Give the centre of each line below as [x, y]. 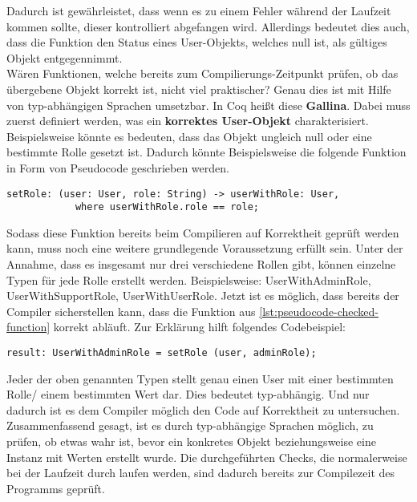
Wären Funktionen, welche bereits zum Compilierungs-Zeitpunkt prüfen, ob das [202, 73]
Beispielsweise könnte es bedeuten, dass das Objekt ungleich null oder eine [189, 136]
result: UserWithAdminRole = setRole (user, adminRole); [162, 353]
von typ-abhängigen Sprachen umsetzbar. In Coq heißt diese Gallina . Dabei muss [208, 105]
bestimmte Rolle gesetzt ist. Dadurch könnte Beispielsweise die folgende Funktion [206, 152]
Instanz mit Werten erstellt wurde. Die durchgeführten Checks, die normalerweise [207, 457]
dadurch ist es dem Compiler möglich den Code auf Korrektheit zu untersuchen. [203, 409]
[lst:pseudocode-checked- [319, 311]
